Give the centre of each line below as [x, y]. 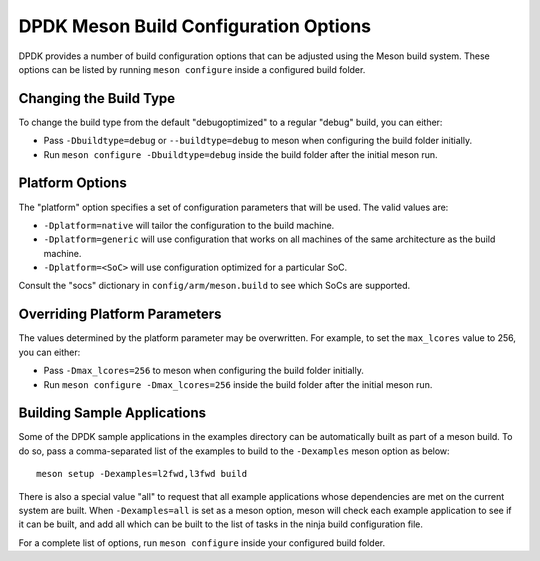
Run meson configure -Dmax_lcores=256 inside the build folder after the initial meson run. [238, 384]
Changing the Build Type [97, 98]
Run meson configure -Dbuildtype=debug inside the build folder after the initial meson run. [241, 154]
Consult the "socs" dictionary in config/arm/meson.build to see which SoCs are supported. [214, 286]
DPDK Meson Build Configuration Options [195, 26]
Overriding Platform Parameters [120, 314]
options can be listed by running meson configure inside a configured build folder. [192, 69]
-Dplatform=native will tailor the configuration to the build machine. [189, 225]
